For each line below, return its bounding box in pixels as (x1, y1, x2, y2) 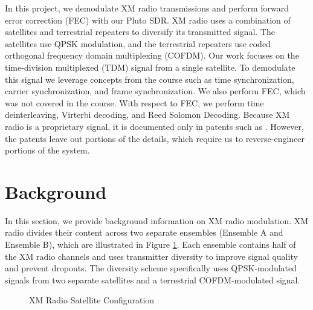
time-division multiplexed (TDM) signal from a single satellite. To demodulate (5, 60, 295, 73)
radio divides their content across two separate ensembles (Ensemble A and (5, 226, 283, 239)
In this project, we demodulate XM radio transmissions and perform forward (5, 2, 289, 14)
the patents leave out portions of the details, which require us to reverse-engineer (5, 132, 305, 144)
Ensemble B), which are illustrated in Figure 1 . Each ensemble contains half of (5, 238, 296, 251)
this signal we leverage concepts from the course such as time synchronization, (5, 73, 294, 85)
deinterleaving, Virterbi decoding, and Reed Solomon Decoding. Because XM (5, 108, 290, 121)
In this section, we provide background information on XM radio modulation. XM (5, 214, 309, 227)
